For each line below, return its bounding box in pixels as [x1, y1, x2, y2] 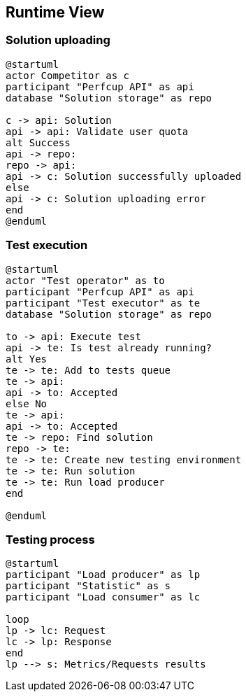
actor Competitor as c [6, 69, 130, 81]
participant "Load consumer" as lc [6, 591, 201, 603]
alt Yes [6, 353, 48, 365]
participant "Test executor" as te [6, 297, 201, 309]
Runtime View [6, 3, 105, 21]
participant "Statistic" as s [6, 580, 171, 592]
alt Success [6, 136, 71, 148]
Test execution [6, 238, 88, 253]
